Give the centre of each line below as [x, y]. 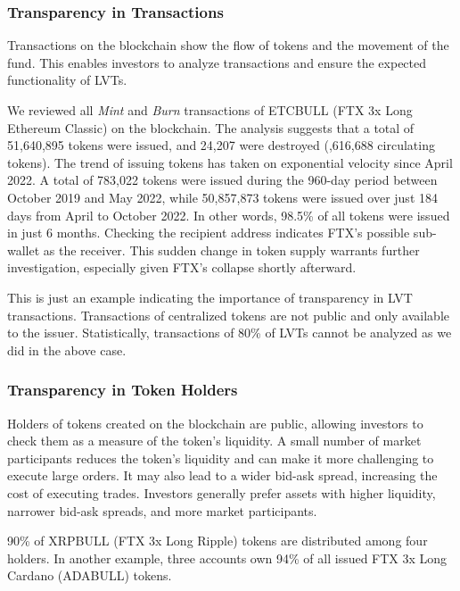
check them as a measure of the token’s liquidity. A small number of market [214, 441]
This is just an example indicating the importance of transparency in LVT [210, 297]
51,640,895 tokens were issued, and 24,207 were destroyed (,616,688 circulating [221, 145]
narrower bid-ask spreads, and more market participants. [162, 510]
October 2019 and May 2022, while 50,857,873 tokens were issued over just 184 [222, 197]
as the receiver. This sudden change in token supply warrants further [231, 250]
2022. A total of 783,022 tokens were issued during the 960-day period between [222, 180]
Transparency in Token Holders [123, 390]
